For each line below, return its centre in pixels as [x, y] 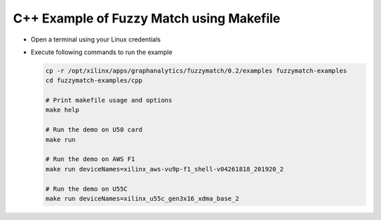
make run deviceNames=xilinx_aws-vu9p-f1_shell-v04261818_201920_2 [165, 169]
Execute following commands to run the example [102, 52]
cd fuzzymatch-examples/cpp [94, 80]
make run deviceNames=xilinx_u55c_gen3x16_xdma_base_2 [142, 199]
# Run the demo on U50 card [94, 130]
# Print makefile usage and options [109, 101]
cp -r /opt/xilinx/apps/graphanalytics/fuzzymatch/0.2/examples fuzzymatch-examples [196, 71]
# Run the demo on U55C [87, 189]
